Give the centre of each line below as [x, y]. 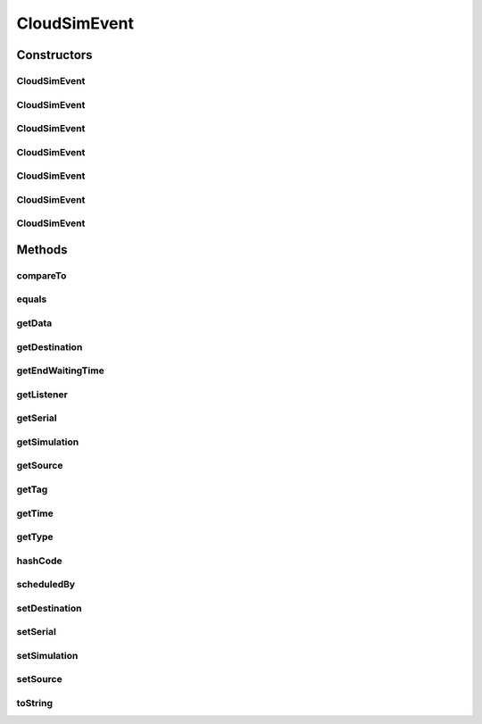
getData [34, 323]
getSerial [37, 418]
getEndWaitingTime [60, 370]
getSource [40, 466]
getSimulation [48, 442]
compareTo [42, 275]
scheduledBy [46, 585]
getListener [42, 395]
